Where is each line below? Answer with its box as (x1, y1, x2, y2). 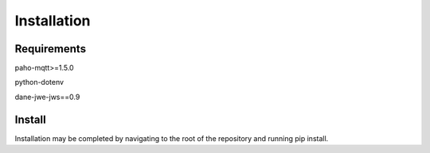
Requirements (14, 42, 87, 55)
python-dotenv (14, 78, 64, 87)
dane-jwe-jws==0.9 (14, 92, 80, 101)
